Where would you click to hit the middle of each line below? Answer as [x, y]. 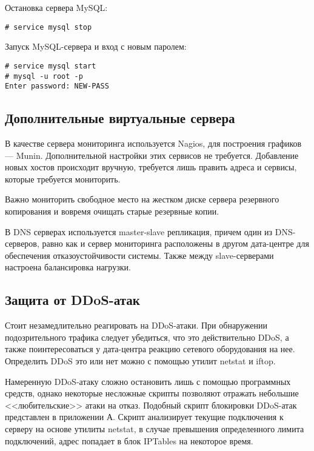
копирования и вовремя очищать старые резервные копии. [112, 211]
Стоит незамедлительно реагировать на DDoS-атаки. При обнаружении [136, 325]
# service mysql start [51, 66]
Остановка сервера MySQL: [56, 7]
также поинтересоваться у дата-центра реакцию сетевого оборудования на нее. [150, 349]
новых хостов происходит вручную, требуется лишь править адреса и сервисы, [151, 167]
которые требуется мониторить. [63, 179]
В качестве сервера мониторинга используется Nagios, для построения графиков [153, 143]
